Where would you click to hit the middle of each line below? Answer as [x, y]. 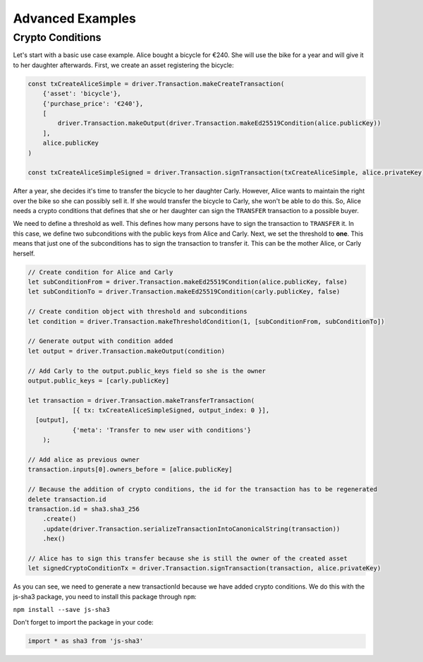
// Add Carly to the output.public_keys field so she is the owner [147, 371]
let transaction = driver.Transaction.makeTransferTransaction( [141, 400]
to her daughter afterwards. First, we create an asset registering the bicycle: [123, 65]
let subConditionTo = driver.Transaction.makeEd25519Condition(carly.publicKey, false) [184, 292]
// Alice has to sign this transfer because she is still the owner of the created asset [188, 558]
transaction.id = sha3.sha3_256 [84, 509]
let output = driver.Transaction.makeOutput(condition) [127, 351]
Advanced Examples [75, 18]
